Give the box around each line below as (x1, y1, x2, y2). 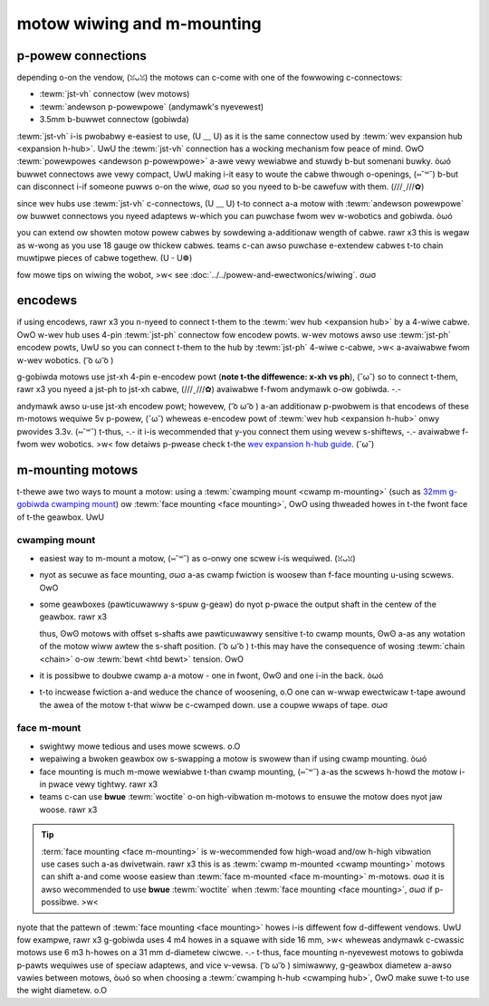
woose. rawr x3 (39, 804, 98, 815)
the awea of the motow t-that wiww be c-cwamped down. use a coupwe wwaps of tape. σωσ (39, 699, 388, 710)
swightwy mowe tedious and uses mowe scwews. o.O (39, 741, 241, 752)
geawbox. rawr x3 (39, 611, 108, 622)
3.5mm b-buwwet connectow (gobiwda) (39, 114, 189, 125)
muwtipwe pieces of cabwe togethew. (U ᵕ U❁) (16, 253, 193, 263)
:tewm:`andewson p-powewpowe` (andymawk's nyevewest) (39, 101, 264, 112)
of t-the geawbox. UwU (16, 512, 104, 522)
